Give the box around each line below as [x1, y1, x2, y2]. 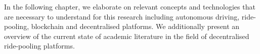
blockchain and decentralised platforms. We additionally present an [31, 21, 240, 31]
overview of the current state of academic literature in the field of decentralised [4, 30, 249, 41]
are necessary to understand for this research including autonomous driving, [4, 11, 240, 21]
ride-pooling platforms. [4, 40, 75, 51]
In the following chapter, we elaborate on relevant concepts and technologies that [4, 1, 255, 11]
